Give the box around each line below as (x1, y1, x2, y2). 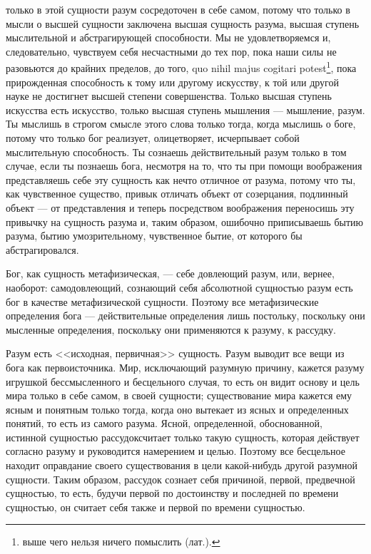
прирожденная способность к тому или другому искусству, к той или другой (6, 74, 339, 89)
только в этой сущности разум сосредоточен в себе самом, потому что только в (6, 2, 350, 16)
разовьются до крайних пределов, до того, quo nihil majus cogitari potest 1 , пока (6, 58, 357, 76)
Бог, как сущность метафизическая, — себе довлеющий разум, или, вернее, (6, 266, 335, 281)
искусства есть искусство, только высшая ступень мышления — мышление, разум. (6, 102, 365, 117)
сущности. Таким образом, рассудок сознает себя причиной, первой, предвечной (6, 471, 355, 486)
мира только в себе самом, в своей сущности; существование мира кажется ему (6, 388, 352, 403)
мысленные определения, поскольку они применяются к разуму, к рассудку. (6, 322, 336, 337)
